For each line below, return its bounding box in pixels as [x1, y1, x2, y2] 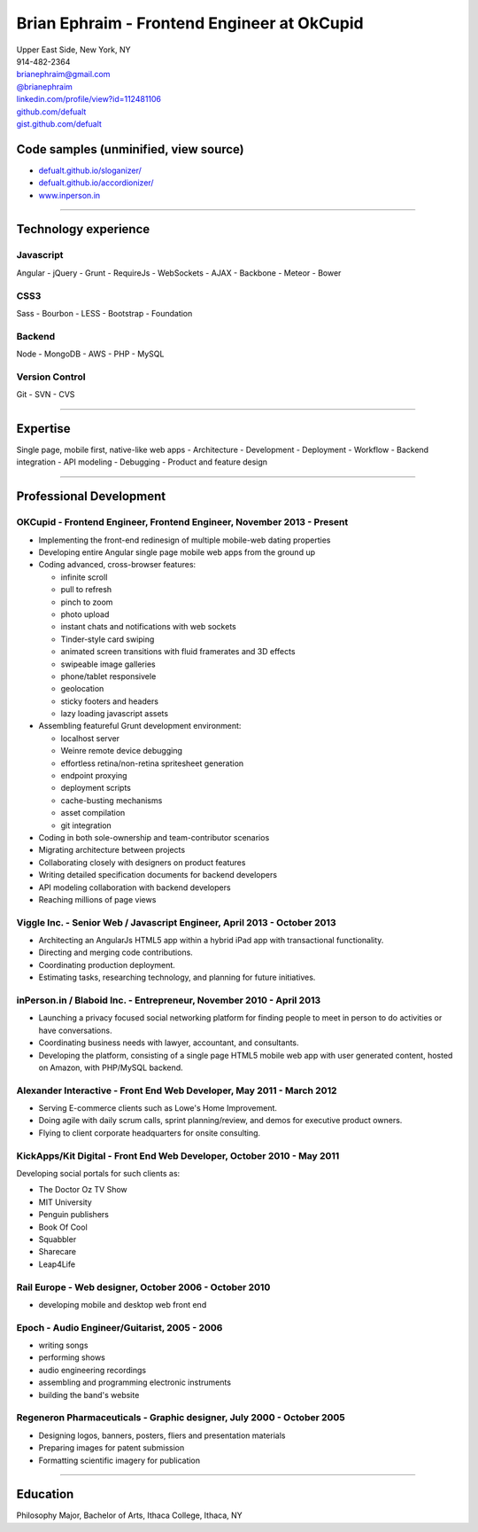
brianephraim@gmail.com [16, 69, 111, 80]
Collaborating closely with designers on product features [38, 856, 246, 868]
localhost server [60, 732, 119, 744]
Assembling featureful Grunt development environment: [38, 721, 242, 731]
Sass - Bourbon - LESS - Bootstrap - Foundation [16, 308, 193, 318]
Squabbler [38, 1233, 77, 1245]
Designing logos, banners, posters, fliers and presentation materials [38, 1430, 286, 1441]
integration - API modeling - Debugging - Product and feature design [16, 457, 268, 467]
